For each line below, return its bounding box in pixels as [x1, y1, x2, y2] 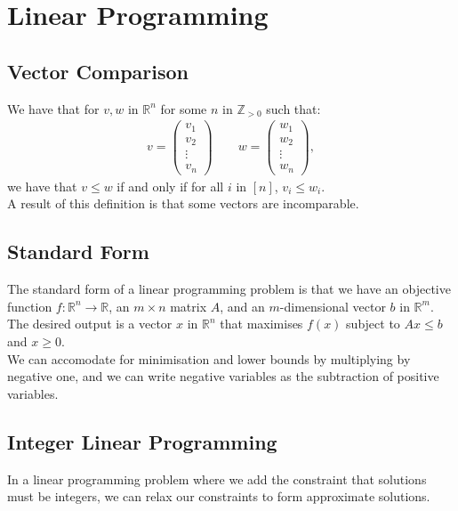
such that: [266, 99, 321, 118]
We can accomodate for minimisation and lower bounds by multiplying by [7, 349, 411, 368]
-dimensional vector [279, 296, 386, 315]
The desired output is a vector [7, 314, 173, 333]
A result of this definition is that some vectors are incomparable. [7, 194, 359, 213]
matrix [170, 296, 207, 315]
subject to [346, 314, 400, 333]
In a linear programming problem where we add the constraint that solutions [7, 469, 427, 488]
